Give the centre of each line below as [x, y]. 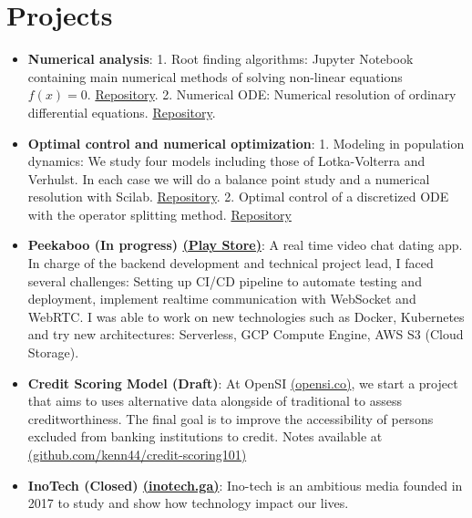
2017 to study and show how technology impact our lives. [188, 503]
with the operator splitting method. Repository [159, 214]
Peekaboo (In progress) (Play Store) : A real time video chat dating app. [245, 245]
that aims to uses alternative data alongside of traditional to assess [215, 401]
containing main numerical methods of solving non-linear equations [215, 76]
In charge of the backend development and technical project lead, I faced [231, 263]
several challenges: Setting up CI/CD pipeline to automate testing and [225, 280]
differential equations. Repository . [122, 112]
